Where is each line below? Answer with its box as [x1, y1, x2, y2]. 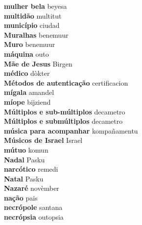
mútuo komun [4, 144, 48, 155]
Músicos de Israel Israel [4, 135, 83, 145]
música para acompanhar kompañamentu [4, 125, 138, 135]
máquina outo [4, 48, 49, 59]
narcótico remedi [4, 164, 58, 174]
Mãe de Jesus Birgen [4, 58, 72, 68]
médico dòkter [4, 68, 50, 78]
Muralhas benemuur [4, 29, 69, 40]
